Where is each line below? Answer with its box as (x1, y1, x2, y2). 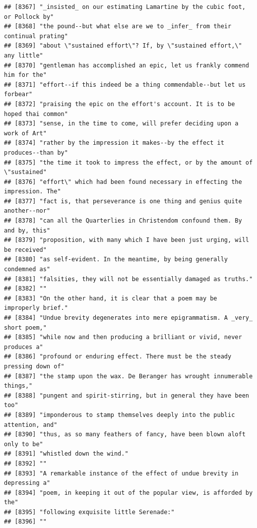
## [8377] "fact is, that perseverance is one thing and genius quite (4, 197, 242, 205)
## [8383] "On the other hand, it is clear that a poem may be (4, 294, 217, 302)
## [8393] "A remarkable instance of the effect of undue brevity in (4, 469, 239, 477)
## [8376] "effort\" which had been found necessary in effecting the (4, 178, 242, 185)
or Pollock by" (4, 13, 54, 20)
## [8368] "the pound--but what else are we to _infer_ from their (4, 23, 232, 30)
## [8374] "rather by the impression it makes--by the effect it (4, 139, 224, 147)
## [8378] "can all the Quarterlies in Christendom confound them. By (4, 217, 242, 225)
